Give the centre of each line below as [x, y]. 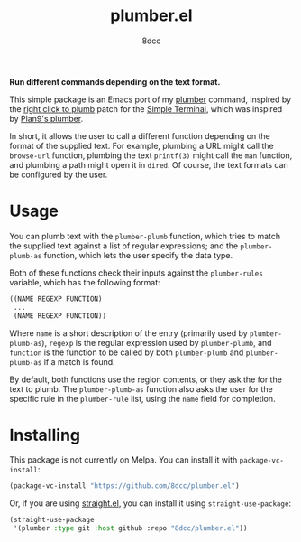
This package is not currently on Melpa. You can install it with [123, 460]
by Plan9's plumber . [46, 118]
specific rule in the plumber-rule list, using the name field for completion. [143, 398]
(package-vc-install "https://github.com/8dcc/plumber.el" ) [125, 486]
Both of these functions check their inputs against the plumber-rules [136, 273]
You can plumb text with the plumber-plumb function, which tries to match [145, 236]
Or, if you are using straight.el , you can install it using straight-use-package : [150, 503]
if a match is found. [79, 361]
